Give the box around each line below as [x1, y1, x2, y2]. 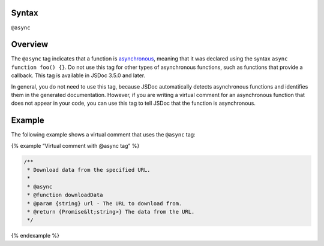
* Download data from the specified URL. [27, 166, 151, 174]
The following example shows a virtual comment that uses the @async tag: [11, 131, 196, 138]
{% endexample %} [11, 232, 60, 239]
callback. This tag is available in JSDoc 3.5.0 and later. [11, 72, 146, 79]
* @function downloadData [27, 192, 103, 199]
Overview [11, 40, 49, 50]
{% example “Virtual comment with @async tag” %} [11, 142, 140, 149]
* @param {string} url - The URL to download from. [27, 200, 182, 206]
